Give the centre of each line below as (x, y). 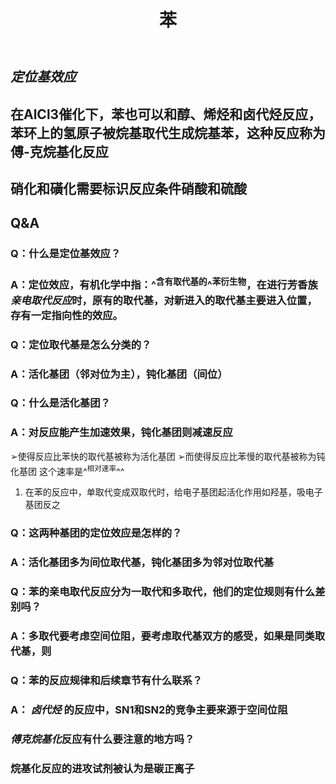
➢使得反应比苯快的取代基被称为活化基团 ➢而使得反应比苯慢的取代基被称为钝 (168, 456)
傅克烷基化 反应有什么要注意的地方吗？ (102, 739)
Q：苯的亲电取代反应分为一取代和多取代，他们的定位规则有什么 (163, 592)
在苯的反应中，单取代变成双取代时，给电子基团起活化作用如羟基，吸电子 (173, 492)
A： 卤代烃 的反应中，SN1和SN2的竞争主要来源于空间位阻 (149, 709)
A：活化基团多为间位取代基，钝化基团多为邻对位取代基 (142, 563)
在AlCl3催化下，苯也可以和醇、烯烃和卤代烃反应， (166, 114)
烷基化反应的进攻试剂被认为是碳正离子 (102, 768)
